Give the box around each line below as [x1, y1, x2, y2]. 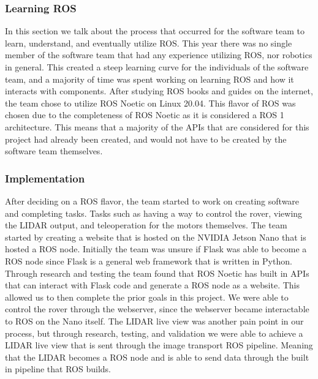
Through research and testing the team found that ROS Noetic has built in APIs [5, 266, 309, 279]
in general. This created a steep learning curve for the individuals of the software [5, 61, 309, 73]
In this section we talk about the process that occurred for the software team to [5, 24, 305, 37]
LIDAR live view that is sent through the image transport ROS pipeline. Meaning [5, 339, 313, 351]
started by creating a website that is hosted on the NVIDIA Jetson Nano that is [5, 230, 306, 243]
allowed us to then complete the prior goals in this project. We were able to [5, 290, 289, 303]
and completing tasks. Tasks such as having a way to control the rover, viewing [5, 206, 303, 219]
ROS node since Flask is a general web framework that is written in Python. [5, 254, 292, 267]
